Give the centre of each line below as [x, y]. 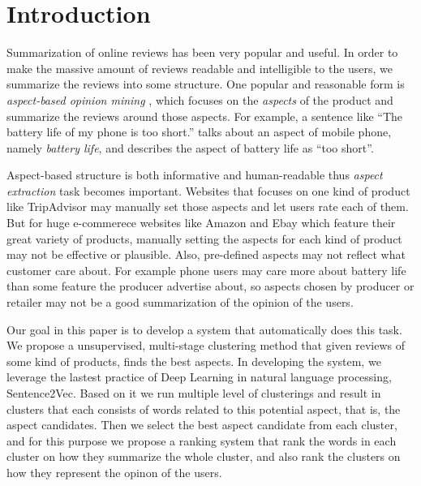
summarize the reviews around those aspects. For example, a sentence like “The [205, 116]
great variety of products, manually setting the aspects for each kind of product [204, 238]
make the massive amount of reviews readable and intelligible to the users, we [200, 68]
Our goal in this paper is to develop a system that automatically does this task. [204, 329]
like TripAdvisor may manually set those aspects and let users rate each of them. [208, 206]
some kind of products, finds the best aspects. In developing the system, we [194, 361]
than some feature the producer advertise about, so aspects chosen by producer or [210, 286]
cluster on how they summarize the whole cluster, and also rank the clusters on [204, 456]
